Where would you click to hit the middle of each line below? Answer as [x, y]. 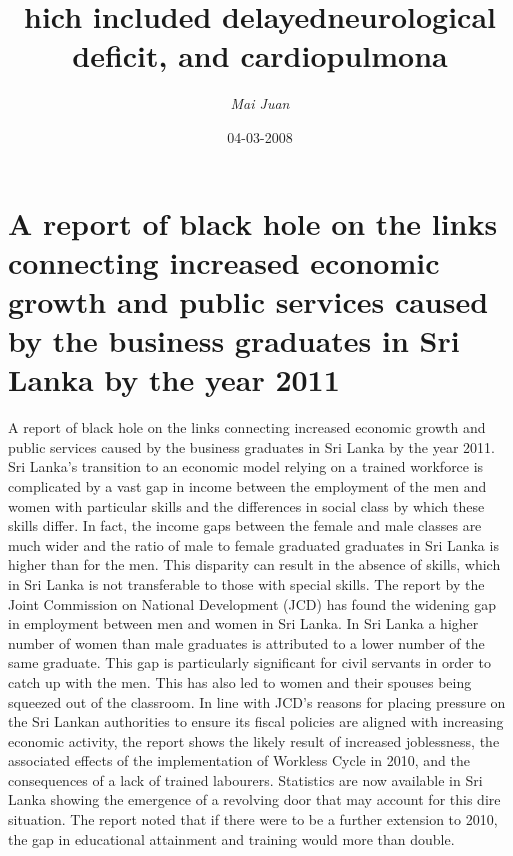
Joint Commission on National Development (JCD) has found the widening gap [252, 603]
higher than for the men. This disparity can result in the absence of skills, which [254, 564]
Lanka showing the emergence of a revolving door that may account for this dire [254, 799]
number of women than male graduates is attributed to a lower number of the [246, 642]
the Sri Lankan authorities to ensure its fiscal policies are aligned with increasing [256, 721]
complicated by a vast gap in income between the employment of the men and [247, 485]
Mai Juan [260, 103]
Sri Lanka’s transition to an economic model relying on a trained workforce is [246, 466]
